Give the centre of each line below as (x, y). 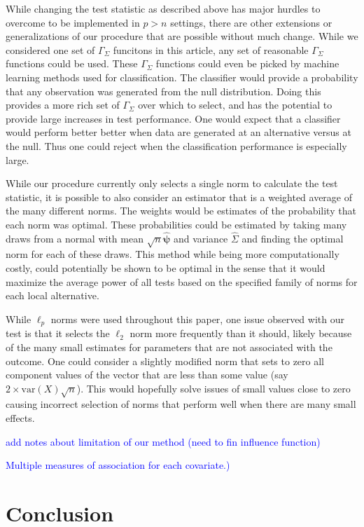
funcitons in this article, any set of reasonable (211, 49)
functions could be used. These (72, 63)
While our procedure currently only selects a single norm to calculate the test (172, 183)
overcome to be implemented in (73, 22)
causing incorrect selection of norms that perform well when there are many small (181, 404)
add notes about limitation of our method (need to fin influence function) (163, 441)
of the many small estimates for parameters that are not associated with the (169, 347)
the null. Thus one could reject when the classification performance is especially (176, 145)
